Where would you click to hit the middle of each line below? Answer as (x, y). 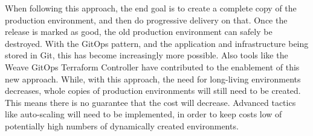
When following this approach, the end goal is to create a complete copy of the (151, 8)
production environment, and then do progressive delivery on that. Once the (146, 20)
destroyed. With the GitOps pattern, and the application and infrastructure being (157, 43)
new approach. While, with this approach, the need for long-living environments (153, 79)
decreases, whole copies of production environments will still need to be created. (153, 91)
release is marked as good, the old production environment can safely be (139, 32)
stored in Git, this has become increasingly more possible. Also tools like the (147, 55)
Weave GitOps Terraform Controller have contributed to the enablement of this (152, 66)
